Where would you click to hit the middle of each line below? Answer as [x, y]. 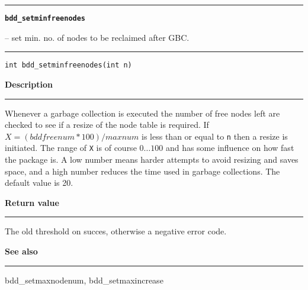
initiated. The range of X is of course [71, 148]
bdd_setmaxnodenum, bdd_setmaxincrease [84, 280]
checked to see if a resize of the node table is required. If [107, 125]
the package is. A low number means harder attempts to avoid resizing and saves [152, 159]
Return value [32, 202]
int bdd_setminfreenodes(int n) [68, 65]
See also [21, 251]
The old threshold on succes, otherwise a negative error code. [116, 231]
